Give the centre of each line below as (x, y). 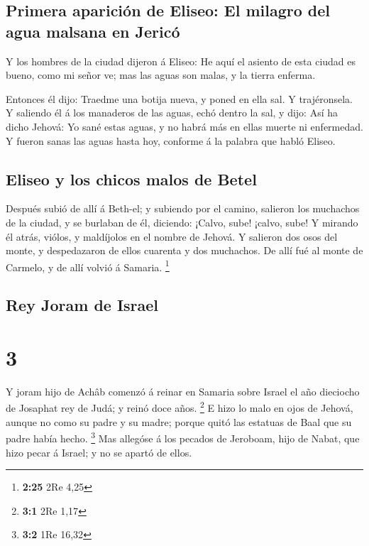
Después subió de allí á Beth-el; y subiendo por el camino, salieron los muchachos (183, 208)
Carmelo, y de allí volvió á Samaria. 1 (88, 266)
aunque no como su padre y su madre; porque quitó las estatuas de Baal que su (179, 421)
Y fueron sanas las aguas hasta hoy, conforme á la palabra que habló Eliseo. (171, 140)
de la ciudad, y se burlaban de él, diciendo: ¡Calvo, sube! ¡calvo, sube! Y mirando (182, 222)
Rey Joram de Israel (82, 305)
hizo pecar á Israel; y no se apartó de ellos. (99, 452)
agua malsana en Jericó (93, 31)
